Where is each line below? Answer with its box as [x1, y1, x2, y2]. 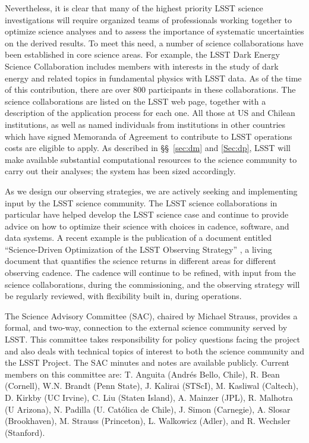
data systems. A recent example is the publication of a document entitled [5, 231, 272, 244]
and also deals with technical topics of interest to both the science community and [5, 344, 304, 357]
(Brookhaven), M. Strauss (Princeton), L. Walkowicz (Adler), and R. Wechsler [5, 414, 291, 427]
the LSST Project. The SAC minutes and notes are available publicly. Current [5, 356, 290, 369]
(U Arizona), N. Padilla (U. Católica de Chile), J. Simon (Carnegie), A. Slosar [5, 403, 291, 415]
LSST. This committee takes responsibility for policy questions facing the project [5, 333, 300, 345]
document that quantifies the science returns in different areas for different [5, 255, 276, 267]
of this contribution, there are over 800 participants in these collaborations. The [5, 83, 296, 96]
